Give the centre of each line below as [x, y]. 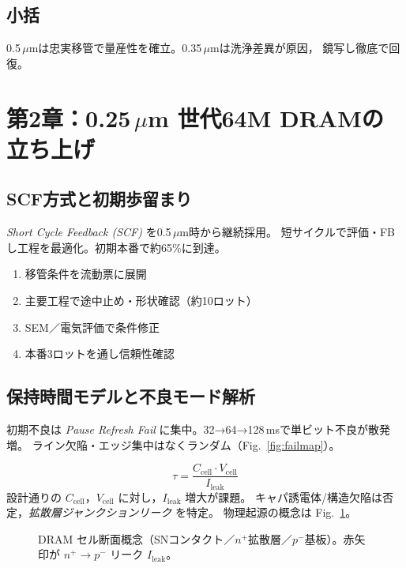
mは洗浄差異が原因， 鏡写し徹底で [300, 48]
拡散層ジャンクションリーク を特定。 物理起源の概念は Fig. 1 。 [193, 512]
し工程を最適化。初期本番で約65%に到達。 [116, 247]
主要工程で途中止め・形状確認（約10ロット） [141, 300]
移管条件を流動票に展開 [86, 274]
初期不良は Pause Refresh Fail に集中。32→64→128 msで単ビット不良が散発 [199, 429]
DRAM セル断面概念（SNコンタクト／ [137, 538]
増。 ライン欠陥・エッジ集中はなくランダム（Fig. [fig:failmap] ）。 [173, 444]
